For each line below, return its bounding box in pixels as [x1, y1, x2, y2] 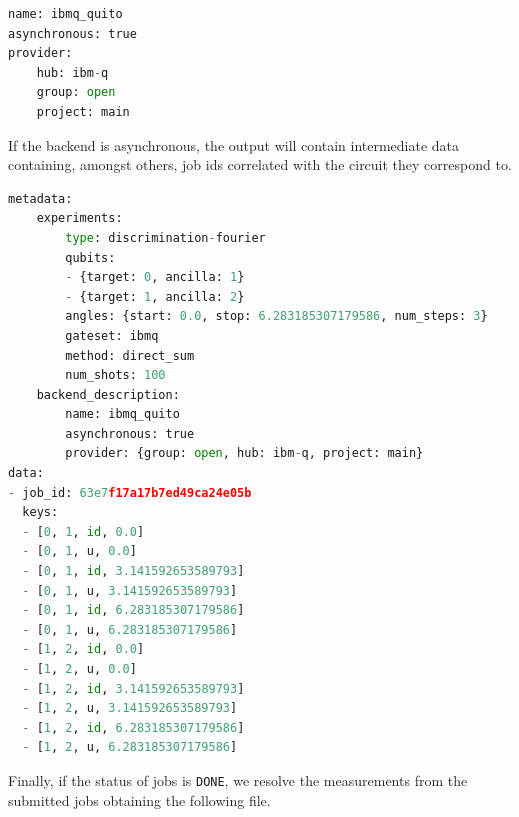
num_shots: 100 [65, 368, 166, 383]
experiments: [36, 211, 123, 226]
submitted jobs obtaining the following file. [8, 789, 271, 810]
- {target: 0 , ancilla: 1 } [65, 270, 245, 285]
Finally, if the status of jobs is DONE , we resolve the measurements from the [8, 769, 468, 790]
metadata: [8, 191, 73, 206]
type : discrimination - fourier [65, 230, 266, 245]
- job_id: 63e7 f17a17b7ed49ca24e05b [8, 485, 252, 500]
